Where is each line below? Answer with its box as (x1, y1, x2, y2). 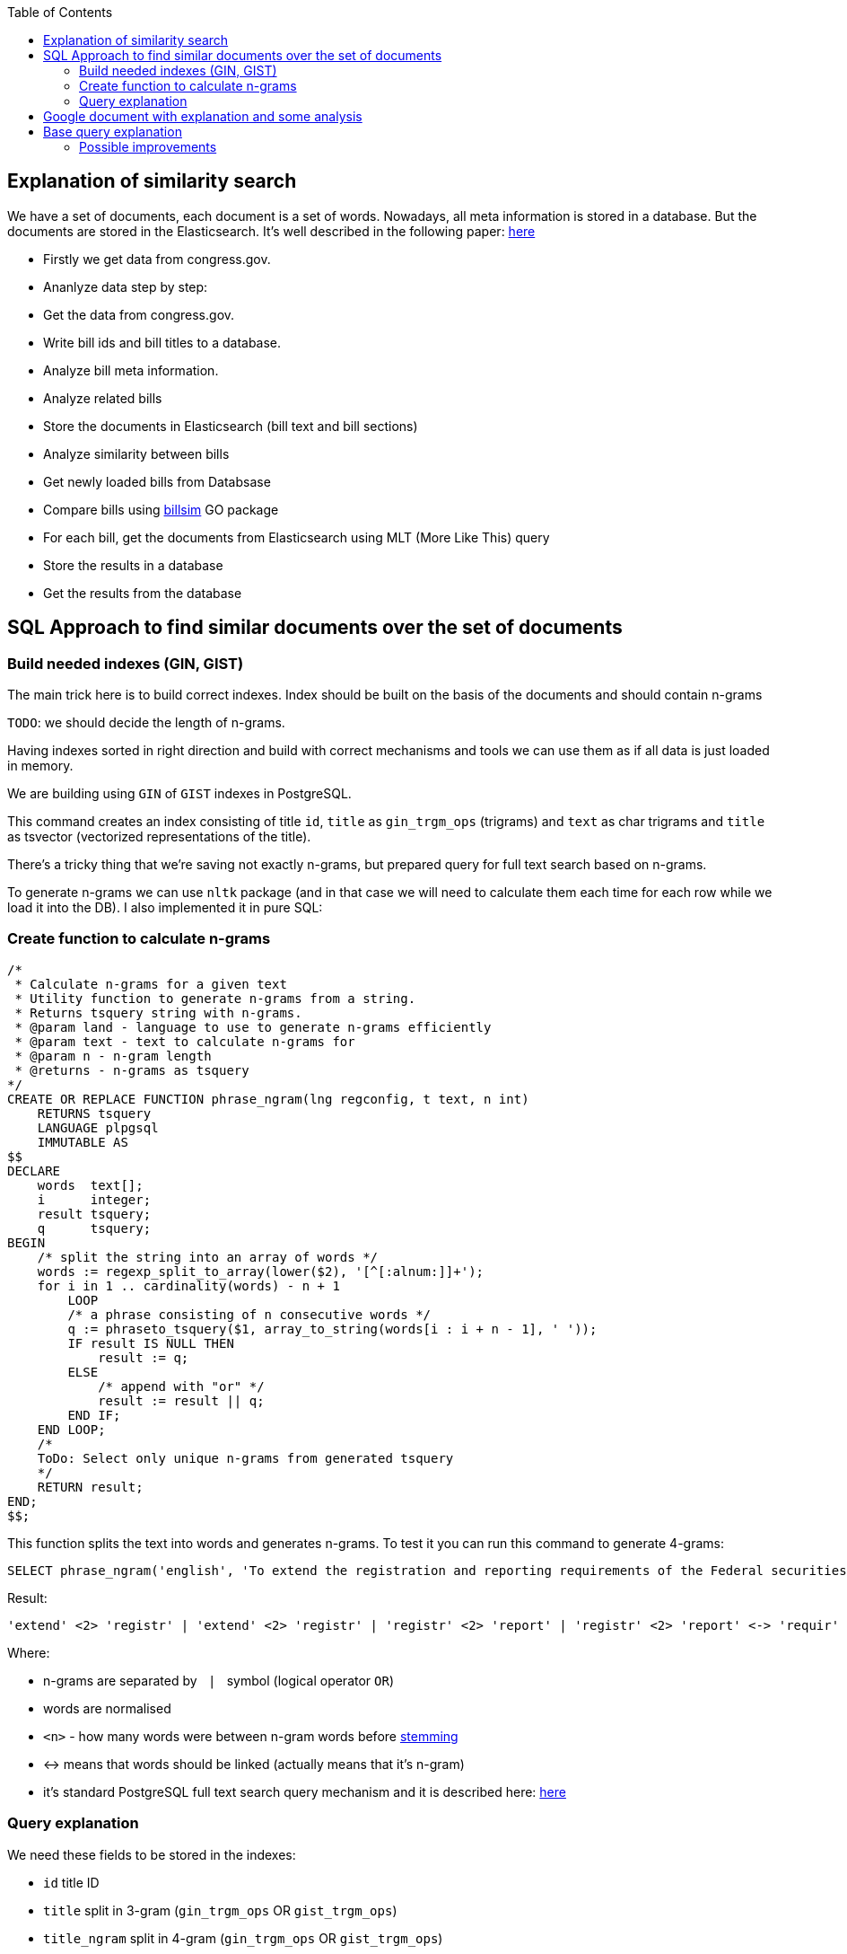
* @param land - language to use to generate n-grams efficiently (14, 1019, 492, 1034)
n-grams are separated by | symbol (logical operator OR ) (43, 1672, 395, 1688)
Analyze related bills (43, 390, 162, 406)
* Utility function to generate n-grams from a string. (14, 990, 416, 1006)
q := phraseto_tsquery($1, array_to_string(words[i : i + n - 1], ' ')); (67, 1321, 598, 1336)
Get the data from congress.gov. (43, 306, 235, 322)
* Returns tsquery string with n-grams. (14, 1005, 302, 1020)
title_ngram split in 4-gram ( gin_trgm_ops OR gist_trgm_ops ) (43, 1930, 443, 1946)
